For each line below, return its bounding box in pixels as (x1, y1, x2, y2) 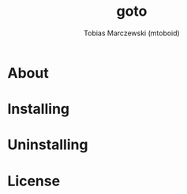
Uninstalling (7, 136, 88, 154)
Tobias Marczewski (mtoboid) (83, 28, 181, 38)
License (7, 172, 61, 190)
